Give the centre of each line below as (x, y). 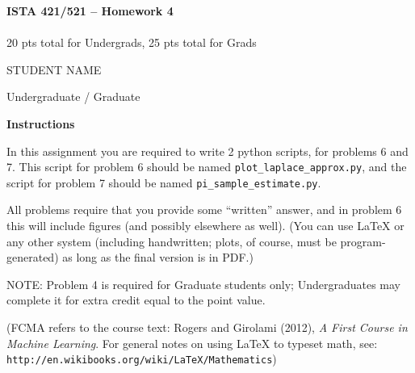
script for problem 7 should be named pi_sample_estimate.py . (164, 182)
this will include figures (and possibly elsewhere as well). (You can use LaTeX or (205, 226)
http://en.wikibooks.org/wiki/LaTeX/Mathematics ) (142, 359)
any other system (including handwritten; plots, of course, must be (172, 241)
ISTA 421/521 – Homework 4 (90, 10)
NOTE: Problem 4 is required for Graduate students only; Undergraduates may (203, 284)
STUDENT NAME (54, 69)
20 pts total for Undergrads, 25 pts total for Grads (132, 42)
